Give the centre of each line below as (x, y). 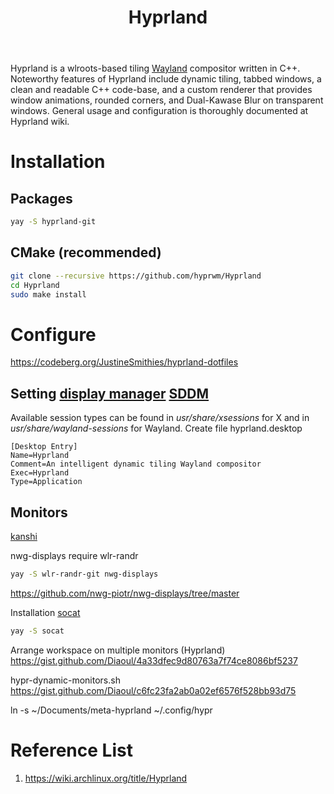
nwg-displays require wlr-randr (74, 556)
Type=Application (46, 482)
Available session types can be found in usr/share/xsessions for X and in (160, 418)
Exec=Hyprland (40, 473)
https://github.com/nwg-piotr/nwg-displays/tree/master (125, 593)
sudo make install (48, 294)
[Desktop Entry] (44, 447)
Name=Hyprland (40, 456)
